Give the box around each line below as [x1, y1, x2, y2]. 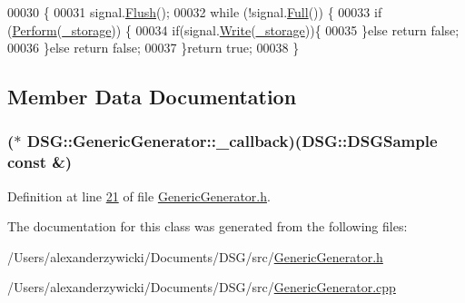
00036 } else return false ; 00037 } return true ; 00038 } [7, 38, 300, 57]
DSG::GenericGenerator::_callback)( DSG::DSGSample [26, 130, 438, 152]
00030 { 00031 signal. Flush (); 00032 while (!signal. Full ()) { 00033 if [7, 3, 382, 21]
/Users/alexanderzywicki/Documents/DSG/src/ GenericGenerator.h [7, 247, 383, 266]
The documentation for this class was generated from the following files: [7, 217, 408, 236]
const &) [7, 151, 73, 173]
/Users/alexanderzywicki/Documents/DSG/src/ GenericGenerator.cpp [7, 278, 396, 297]
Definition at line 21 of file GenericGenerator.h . [7, 186, 271, 205]
